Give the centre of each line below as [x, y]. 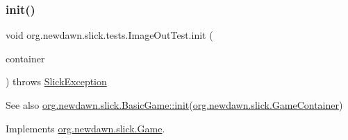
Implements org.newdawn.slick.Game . [85, 128]
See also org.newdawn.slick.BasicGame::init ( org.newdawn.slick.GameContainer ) [174, 105]
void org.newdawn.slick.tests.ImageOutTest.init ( [109, 35]
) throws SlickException [56, 81]
